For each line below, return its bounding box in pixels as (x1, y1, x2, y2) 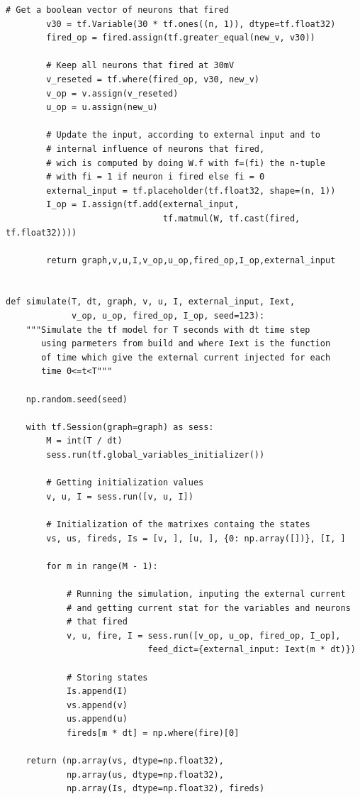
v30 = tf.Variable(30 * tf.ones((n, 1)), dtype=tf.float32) (46, 18, 336, 29)
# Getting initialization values (46, 478, 204, 488)
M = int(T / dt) (46, 436, 123, 446)
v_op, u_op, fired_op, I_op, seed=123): (72, 311, 265, 321)
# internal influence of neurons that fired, (46, 143, 265, 154)
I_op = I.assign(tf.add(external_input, (46, 199, 240, 210)
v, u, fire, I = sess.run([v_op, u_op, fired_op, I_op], (66, 630, 341, 641)
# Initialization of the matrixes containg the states (46, 519, 310, 529)
